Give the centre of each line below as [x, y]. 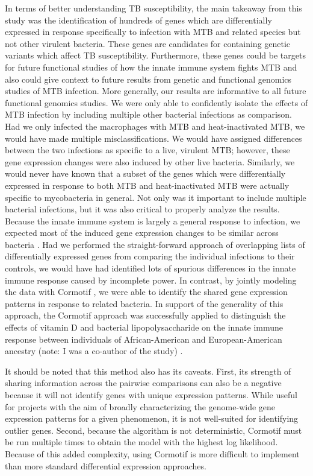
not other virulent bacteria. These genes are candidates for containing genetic [148, 43]
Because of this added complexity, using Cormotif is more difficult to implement [152, 453]
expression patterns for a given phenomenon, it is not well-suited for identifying [152, 418]
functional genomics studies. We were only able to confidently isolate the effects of [156, 102]
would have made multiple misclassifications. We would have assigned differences [153, 138]
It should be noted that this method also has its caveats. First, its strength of [148, 371]
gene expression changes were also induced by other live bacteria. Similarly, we [150, 161]
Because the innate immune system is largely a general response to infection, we [153, 221]
